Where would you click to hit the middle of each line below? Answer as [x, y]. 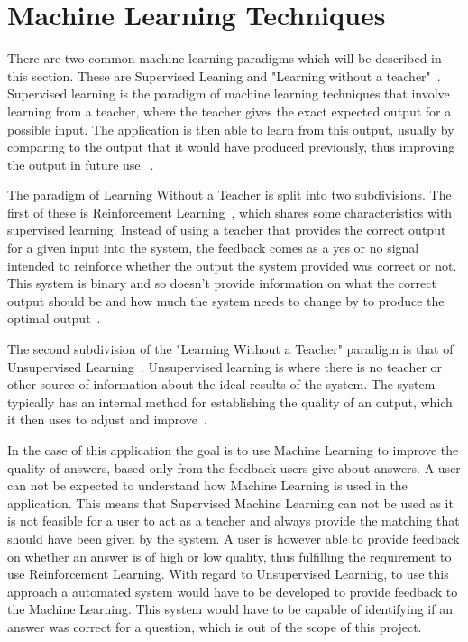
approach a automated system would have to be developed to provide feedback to [233, 591]
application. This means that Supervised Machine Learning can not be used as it [230, 502]
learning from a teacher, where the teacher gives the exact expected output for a [229, 111]
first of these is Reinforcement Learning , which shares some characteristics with [230, 212]
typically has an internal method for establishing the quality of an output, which [230, 401]
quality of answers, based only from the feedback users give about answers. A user [234, 467]
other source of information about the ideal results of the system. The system [221, 384]
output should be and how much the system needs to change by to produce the [226, 300]
